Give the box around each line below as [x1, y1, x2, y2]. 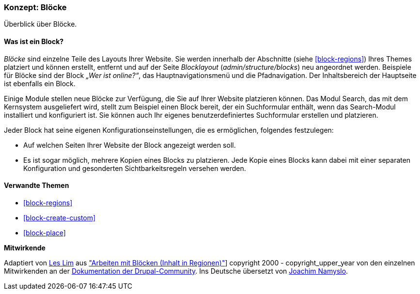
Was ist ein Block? [4, 37, 64, 46]
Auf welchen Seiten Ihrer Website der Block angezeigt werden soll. [23, 140, 236, 149]
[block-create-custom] [23, 213, 96, 222]
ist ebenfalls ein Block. [4, 79, 76, 88]
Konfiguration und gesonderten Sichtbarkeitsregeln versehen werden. [23, 164, 246, 172]
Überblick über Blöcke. [4, 20, 77, 29]
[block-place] [23, 228, 66, 237]
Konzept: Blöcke [4, 2, 67, 12]
